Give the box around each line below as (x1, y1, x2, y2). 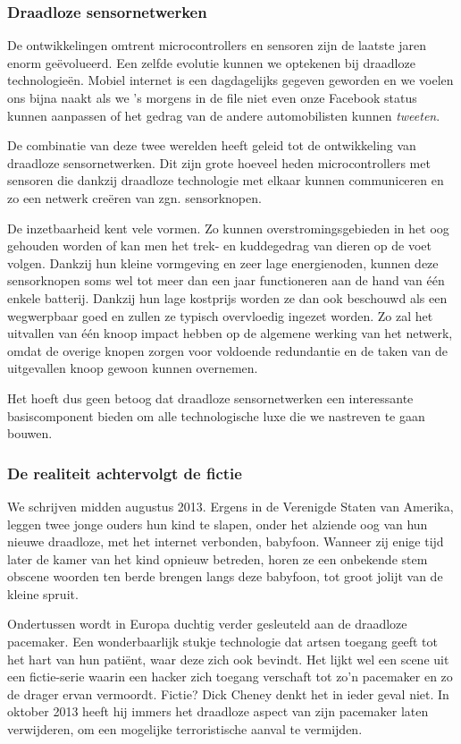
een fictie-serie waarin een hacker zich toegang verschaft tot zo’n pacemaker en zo (7, 667, 453, 686)
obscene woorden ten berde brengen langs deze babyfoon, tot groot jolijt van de (7, 567, 443, 586)
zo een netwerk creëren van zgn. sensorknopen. (7, 188, 262, 207)
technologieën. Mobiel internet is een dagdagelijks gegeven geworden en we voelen (7, 71, 454, 89)
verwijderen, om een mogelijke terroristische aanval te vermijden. (7, 720, 363, 739)
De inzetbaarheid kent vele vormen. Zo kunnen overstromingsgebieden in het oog (7, 218, 449, 237)
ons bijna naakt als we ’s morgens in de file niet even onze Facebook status (7, 89, 417, 106)
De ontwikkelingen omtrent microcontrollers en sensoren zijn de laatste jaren (7, 36, 426, 55)
